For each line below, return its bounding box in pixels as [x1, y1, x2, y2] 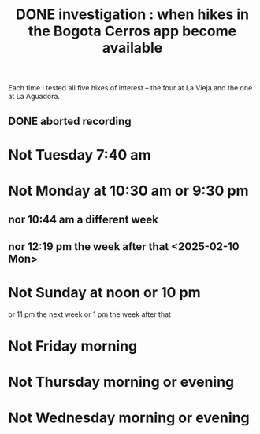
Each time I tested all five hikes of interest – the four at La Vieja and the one [8, 83, 253, 93]
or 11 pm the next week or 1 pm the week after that [8, 309, 172, 319]
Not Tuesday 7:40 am [8, 145, 151, 164]
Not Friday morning [8, 337, 138, 355]
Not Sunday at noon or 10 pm [8, 283, 201, 301]
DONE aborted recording [8, 114, 132, 127]
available [102, 39, 163, 57]
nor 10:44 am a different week [8, 213, 159, 226]
